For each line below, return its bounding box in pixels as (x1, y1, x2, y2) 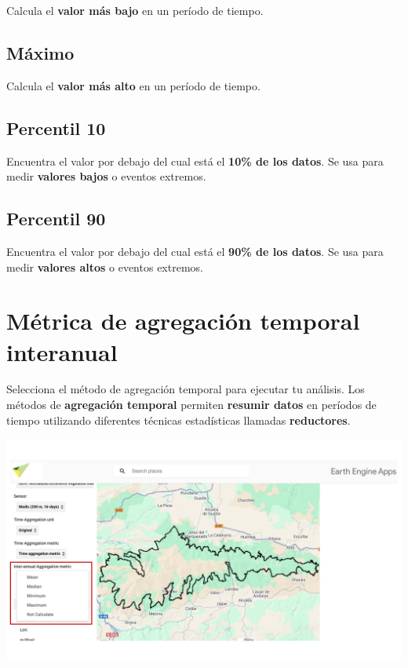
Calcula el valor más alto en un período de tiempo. (6, 77, 260, 93)
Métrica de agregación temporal (6, 305, 360, 337)
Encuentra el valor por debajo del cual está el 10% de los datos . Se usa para (6, 152, 384, 169)
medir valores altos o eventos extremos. (6, 258, 203, 275)
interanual (6, 335, 118, 367)
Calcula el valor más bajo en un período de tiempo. (6, 2, 264, 18)
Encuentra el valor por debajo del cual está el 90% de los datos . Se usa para (6, 243, 384, 259)
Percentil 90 (6, 206, 106, 231)
